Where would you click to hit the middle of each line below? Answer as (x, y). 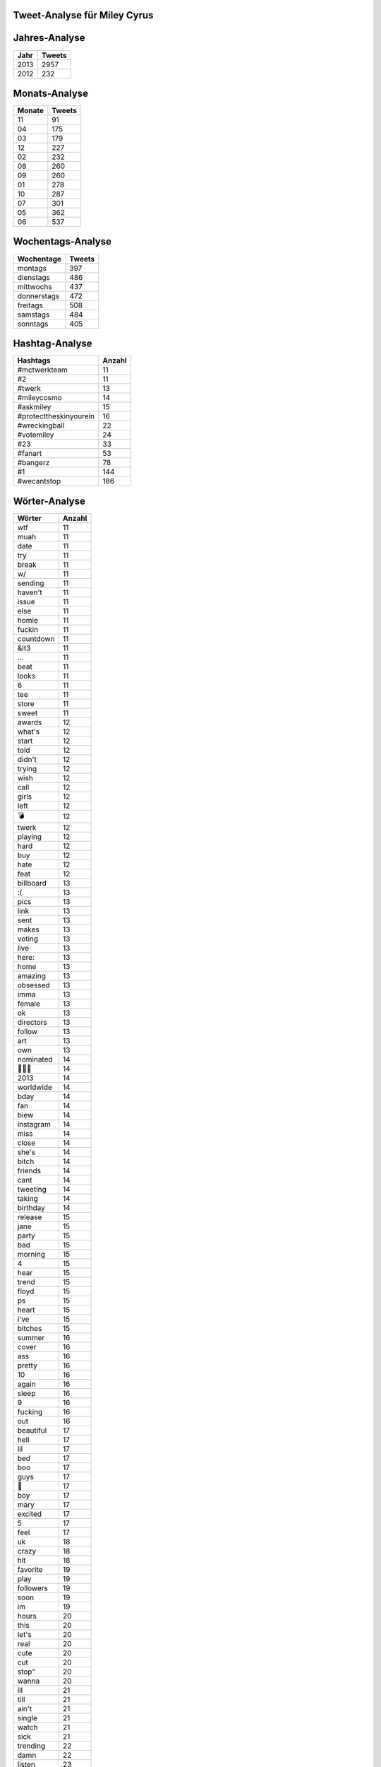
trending (31, 1746)
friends (29, 1170)
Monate (30, 111)
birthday (31, 1207)
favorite (30, 1569)
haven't (30, 592)
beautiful (32, 1430)
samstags (34, 315)
